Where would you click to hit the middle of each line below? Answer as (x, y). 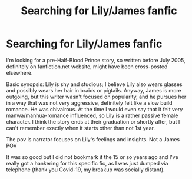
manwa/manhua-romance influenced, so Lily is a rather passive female (92, 115)
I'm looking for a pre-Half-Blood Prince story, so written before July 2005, (96, 60)
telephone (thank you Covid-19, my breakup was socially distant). (85, 170)
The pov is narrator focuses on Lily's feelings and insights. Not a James (93, 139)
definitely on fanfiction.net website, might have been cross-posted (87, 67)
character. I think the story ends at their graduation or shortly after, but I (93, 121)
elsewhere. (19, 72)
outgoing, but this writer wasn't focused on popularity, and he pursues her (96, 97)
